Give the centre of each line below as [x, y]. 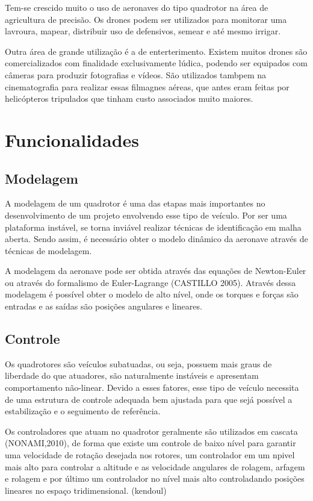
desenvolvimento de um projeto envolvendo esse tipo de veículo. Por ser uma [146, 215]
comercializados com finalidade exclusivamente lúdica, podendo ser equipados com [156, 63]
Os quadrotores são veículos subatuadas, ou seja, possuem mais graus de [138, 363]
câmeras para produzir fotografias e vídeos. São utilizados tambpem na [136, 74]
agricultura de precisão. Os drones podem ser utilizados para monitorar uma [146, 19]
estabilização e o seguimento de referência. [83, 411]
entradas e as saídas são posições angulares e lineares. [104, 306]
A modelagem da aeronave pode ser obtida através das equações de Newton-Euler [156, 271]
